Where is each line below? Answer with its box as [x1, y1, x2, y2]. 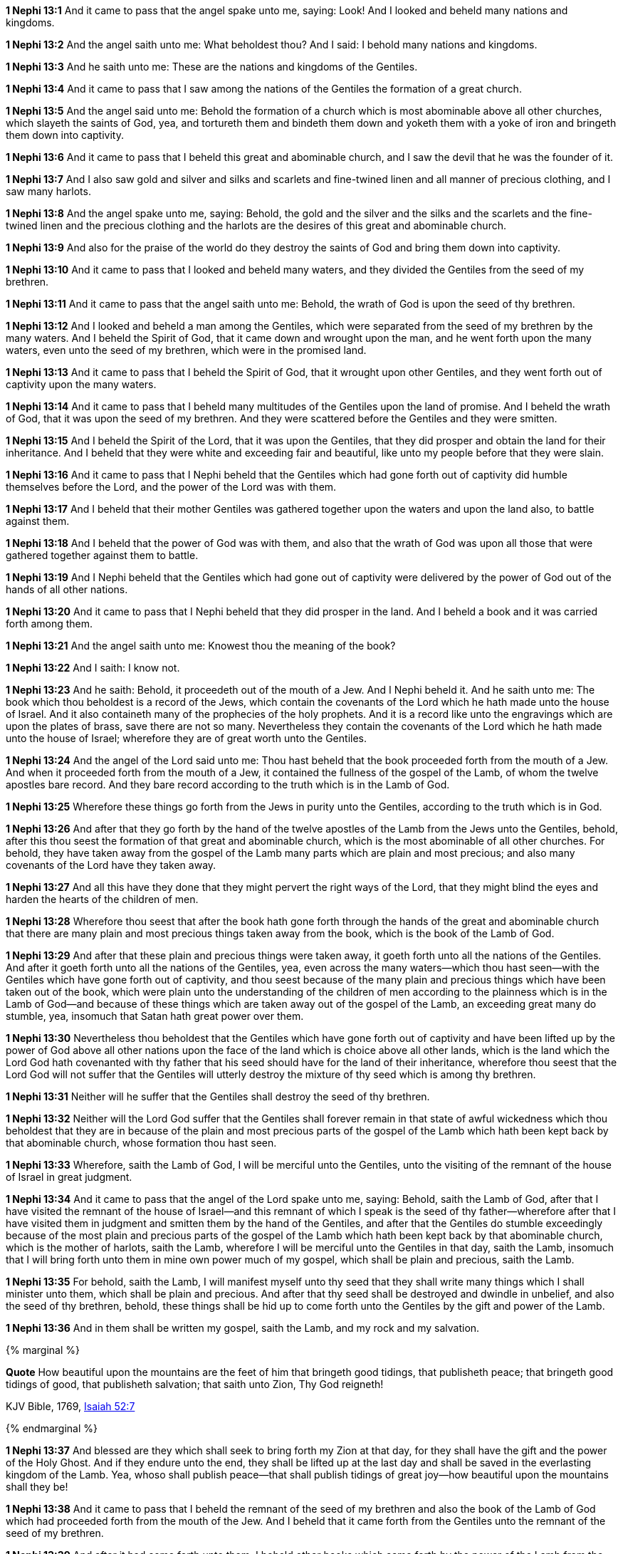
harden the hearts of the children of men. [6, 893, 199, 905]
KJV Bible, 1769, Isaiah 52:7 [6, 1400, 135, 1412]
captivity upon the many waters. [6, 378, 157, 390]
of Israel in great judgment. [6, 1171, 132, 1183]
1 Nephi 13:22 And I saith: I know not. [6, 662, 180, 674]
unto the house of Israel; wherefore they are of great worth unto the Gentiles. [6, 732, 367, 744]
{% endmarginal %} [6, 1422, 98, 1434]
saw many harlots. [6, 185, 91, 197]
